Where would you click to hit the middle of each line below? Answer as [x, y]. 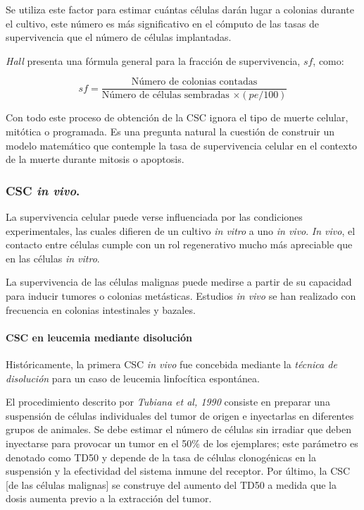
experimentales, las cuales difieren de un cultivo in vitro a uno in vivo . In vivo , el [181, 230]
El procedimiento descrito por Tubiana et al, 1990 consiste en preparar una [168, 402]
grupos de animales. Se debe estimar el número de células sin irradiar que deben [178, 429]
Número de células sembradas [165, 96]
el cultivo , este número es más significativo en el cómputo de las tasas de [162, 23]
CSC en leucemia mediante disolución [99, 337]
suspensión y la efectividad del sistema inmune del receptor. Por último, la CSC [178, 471]
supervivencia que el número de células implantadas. [119, 37]
